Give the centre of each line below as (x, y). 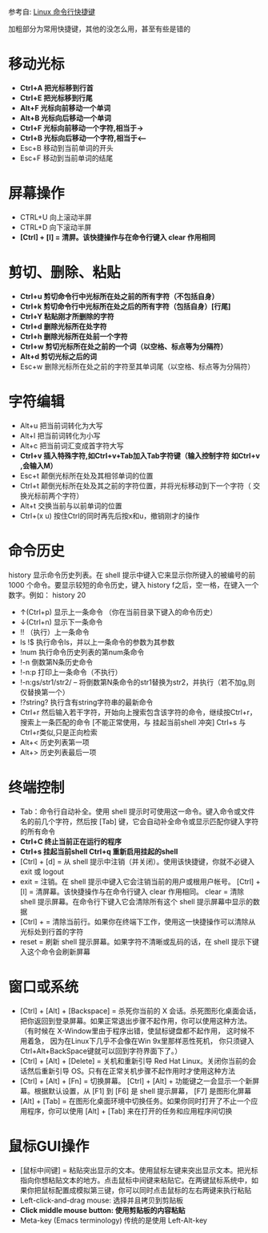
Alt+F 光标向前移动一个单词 (65, 107)
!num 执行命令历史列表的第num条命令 (82, 652)
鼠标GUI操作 (49, 1146)
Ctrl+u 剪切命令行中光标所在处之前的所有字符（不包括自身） (119, 296)
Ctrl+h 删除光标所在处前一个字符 (74, 336)
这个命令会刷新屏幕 (58, 952)
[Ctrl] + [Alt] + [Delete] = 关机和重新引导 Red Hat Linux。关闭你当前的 (134, 1061)
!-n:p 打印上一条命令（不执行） (71, 672)
